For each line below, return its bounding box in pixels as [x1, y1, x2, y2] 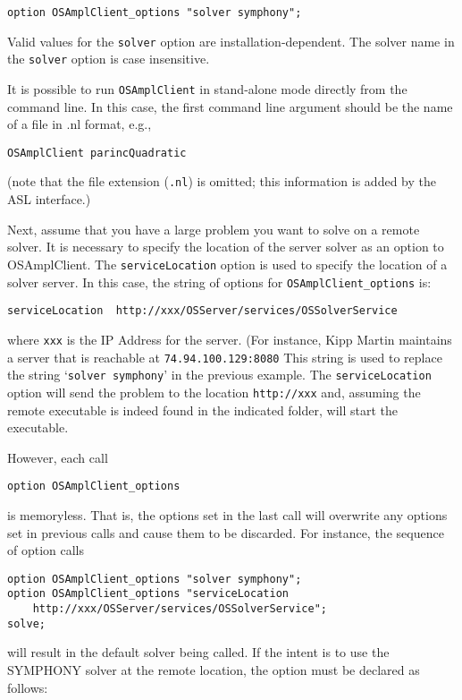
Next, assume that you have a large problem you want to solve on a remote [7, 219, 420, 238]
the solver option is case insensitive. [7, 49, 210, 68]
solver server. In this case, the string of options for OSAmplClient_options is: [7, 272, 432, 291]
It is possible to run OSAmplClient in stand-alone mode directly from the [7, 79, 407, 98]
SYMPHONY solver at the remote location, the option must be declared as [7, 660, 420, 679]
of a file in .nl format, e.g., [7, 115, 152, 133]
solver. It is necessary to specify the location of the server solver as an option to [7, 237, 444, 256]
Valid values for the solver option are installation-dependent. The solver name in [7, 31, 455, 50]
